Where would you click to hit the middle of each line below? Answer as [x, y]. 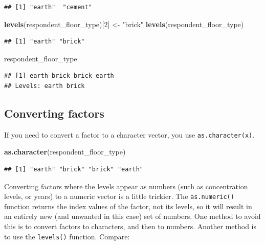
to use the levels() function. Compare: [67, 236]
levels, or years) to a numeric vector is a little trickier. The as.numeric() [119, 196]
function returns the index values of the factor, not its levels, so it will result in [128, 206]
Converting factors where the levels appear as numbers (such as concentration [126, 186]
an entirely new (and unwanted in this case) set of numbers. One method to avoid [132, 216]
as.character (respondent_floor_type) [65, 152]
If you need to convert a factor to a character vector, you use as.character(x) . [129, 134]
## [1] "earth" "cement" [48, 7]
